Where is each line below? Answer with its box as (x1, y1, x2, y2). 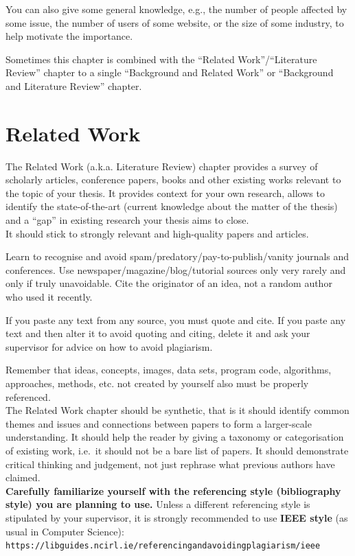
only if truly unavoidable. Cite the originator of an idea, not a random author (5, 276, 332, 290)
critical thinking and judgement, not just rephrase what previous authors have (5, 456, 335, 471)
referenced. (5, 389, 51, 404)
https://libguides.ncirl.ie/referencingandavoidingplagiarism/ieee (5, 541, 321, 551)
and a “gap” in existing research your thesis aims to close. (5, 213, 249, 227)
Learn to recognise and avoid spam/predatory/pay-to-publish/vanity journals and (5, 249, 350, 264)
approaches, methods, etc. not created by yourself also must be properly (5, 376, 309, 390)
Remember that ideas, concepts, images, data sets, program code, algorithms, (5, 362, 332, 377)
